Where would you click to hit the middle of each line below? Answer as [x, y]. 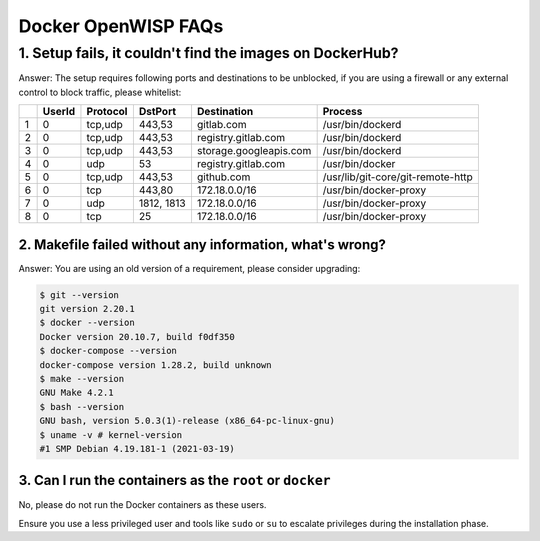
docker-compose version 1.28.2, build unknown [155, 364]
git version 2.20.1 [87, 309]
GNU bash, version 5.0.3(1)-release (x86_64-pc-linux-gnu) [187, 421]
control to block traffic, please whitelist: [100, 92]
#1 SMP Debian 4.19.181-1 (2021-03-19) [137, 448]
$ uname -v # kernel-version [111, 434]
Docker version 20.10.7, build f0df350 [137, 336]
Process [342, 112]
